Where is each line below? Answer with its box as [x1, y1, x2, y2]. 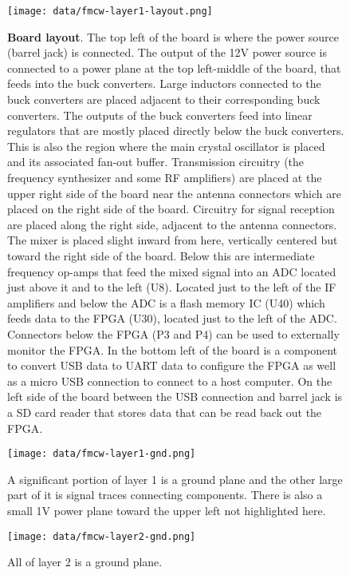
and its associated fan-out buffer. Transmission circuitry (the [7, 153, 305, 170]
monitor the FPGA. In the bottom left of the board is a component [7, 341, 338, 358]
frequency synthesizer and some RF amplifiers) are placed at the [7, 169, 322, 185]
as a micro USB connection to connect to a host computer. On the [7, 372, 332, 389]
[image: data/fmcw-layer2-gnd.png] [7, 530, 196, 542]
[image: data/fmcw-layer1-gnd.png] [7, 448, 196, 460]
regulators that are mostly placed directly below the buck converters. [7, 122, 344, 139]
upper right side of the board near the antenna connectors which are [7, 184, 341, 201]
